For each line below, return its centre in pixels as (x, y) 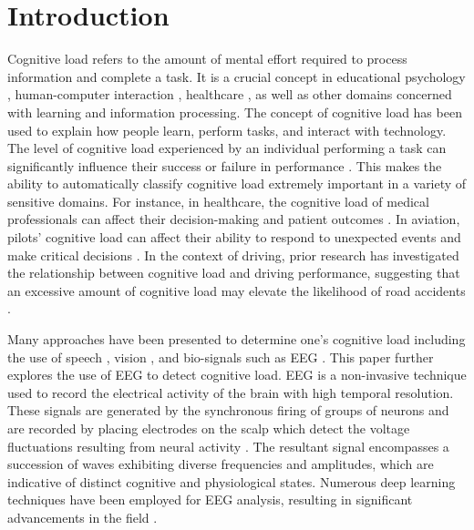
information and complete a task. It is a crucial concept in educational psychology (237, 76)
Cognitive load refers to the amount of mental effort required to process (207, 59)
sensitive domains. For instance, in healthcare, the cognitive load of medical (218, 201)
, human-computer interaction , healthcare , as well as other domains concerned (230, 94)
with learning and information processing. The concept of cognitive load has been (235, 112)
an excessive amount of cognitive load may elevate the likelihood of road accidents (237, 290)
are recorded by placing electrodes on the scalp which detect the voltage (209, 428)
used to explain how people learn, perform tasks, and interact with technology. (227, 130)
